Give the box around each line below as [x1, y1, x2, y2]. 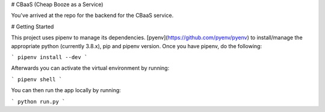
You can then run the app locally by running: [11, 87, 122, 94]
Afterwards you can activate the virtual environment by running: [11, 64, 170, 72]
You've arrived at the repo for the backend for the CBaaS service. [11, 12, 174, 19]
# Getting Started [11, 23, 54, 30]
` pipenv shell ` [11, 76, 63, 82]
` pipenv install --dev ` [11, 54, 88, 60]
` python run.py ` [11, 98, 66, 105]
